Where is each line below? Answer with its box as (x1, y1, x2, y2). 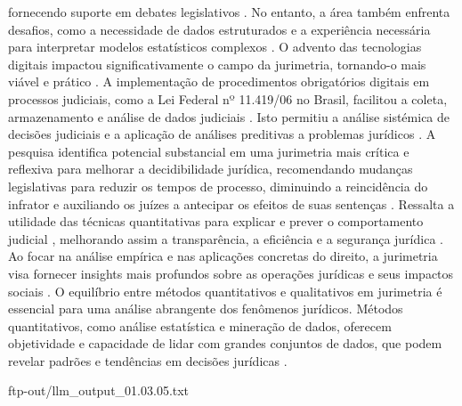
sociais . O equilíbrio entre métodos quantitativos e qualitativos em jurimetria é (8, 281, 442, 300)
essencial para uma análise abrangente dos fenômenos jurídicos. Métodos (8, 299, 403, 318)
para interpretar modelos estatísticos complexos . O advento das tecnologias (8, 37, 422, 56)
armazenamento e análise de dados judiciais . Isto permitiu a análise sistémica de (8, 107, 450, 126)
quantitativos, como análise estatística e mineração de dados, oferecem (8, 316, 392, 335)
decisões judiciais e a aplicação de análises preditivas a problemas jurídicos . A (8, 125, 436, 143)
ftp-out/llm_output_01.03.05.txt (8, 381, 190, 400)
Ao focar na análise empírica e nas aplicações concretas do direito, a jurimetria (8, 247, 438, 265)
